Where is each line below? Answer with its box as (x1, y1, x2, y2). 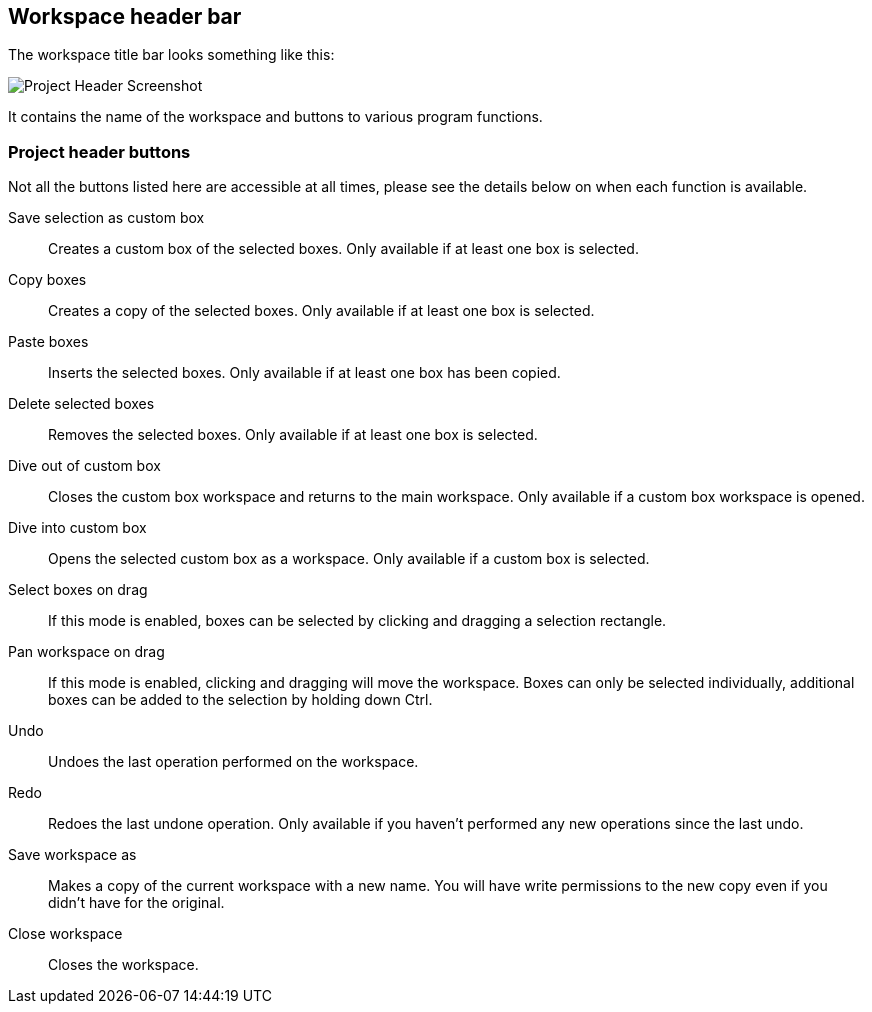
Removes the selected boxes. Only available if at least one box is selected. (48, 426, 538, 444)
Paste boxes (8, 333, 89, 351)
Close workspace (8, 925, 123, 943)
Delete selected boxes (8, 395, 155, 413)
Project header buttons (8, 141, 191, 162)
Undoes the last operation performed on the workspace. (48, 753, 419, 771)
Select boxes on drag (8, 581, 148, 599)
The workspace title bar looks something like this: (8, 46, 335, 64)
